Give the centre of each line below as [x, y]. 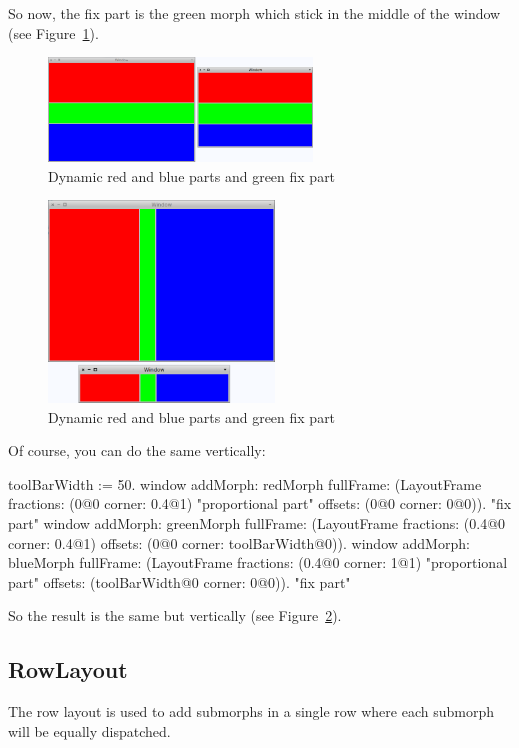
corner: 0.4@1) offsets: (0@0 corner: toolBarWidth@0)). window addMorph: [239, 542]
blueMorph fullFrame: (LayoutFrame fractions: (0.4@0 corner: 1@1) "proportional [258, 562]
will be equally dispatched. [89, 730]
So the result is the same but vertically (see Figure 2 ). [175, 615]
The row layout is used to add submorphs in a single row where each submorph [251, 711]
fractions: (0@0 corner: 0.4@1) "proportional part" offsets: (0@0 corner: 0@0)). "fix [260, 503]
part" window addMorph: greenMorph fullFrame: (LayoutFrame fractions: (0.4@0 [257, 523]
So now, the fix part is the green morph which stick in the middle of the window [254, 13]
